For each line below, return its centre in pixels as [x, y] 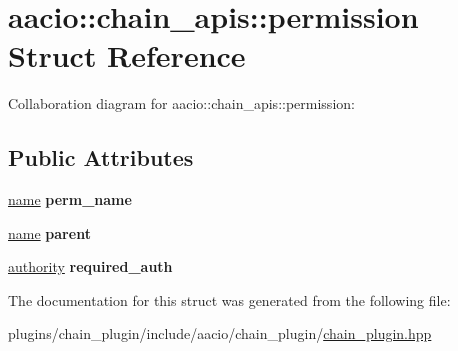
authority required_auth [90, 266]
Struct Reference [127, 55]
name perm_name [70, 199]
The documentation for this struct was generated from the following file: [229, 299]
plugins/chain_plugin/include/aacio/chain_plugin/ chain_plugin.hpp [220, 333]
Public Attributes [101, 157]
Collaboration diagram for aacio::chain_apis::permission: [181, 103]
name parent [49, 232]
